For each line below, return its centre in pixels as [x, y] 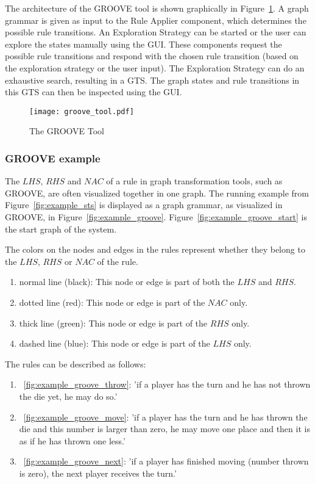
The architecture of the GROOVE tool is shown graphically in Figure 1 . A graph [157, 8]
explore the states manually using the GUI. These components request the [143, 44]
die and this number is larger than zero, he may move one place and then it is [165, 429]
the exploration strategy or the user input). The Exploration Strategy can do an [155, 67]
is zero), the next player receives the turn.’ [98, 473]
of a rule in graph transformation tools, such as [194, 181]
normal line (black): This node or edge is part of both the [127, 282]
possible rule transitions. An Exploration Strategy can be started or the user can [156, 32]
